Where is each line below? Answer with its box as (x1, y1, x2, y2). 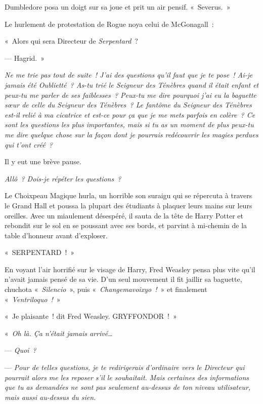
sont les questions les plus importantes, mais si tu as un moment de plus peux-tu (5, 119, 254, 130)
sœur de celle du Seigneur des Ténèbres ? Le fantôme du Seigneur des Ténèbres (5, 99, 252, 110)
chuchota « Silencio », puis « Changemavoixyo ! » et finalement (5, 284, 207, 295)
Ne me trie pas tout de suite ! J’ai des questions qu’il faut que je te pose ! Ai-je (5, 69, 253, 80)
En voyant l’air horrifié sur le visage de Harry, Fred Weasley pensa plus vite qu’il (5, 264, 255, 274)
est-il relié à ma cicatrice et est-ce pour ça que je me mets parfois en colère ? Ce (5, 109, 255, 120)
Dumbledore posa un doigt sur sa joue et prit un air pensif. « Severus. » (5, 2, 231, 12)
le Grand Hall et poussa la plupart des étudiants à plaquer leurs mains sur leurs (5, 200, 252, 210)
